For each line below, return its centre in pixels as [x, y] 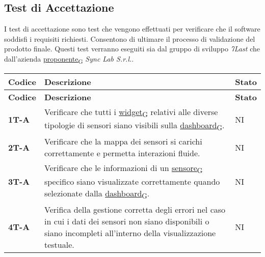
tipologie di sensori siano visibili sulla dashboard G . [134, 126]
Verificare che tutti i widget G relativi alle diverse [131, 113]
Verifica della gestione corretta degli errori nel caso [135, 209]
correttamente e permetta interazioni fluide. [122, 153]
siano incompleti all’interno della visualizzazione [130, 233]
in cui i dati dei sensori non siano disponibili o [127, 221]
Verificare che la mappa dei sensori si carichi [123, 141]
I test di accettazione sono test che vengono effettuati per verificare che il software [132, 29]
